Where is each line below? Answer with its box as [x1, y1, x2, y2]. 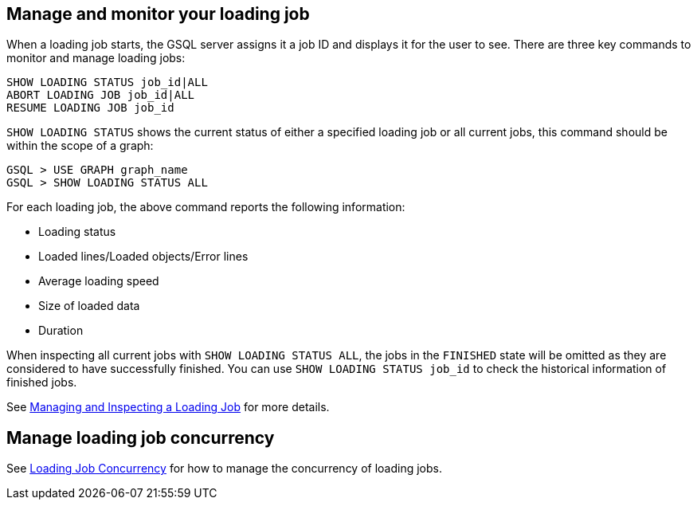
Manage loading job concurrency [6, 427, 275, 448]
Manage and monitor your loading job [6, 4, 310, 24]
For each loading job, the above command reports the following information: [6, 200, 405, 214]
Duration [38, 324, 84, 338]
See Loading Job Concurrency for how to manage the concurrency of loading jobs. [6, 461, 443, 476]
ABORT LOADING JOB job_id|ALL [6, 88, 195, 102]
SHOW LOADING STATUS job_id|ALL [6, 76, 208, 89]
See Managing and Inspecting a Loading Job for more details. [6, 400, 330, 414]
